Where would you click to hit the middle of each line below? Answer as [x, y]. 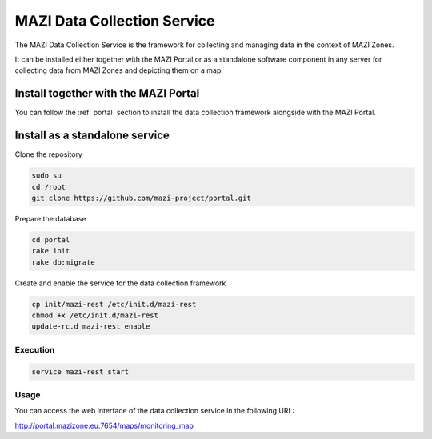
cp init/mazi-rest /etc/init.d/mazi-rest [114, 304]
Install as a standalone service [92, 136]
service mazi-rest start [80, 371]
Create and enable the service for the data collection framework [120, 283]
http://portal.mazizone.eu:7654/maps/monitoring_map [104, 425]
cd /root [49, 187]
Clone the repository [49, 154]
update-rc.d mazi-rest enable [91, 327]
